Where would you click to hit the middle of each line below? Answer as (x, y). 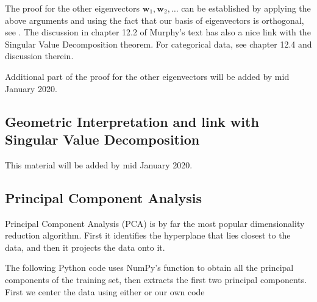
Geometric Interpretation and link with (132, 121)
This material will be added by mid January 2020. (99, 164)
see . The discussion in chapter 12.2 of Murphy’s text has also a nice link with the (158, 32)
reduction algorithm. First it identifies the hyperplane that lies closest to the (148, 235)
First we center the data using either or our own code (105, 291)
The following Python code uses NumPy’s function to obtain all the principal (149, 268)
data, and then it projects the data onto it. (85, 247)
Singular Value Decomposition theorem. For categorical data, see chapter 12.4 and (158, 44)
